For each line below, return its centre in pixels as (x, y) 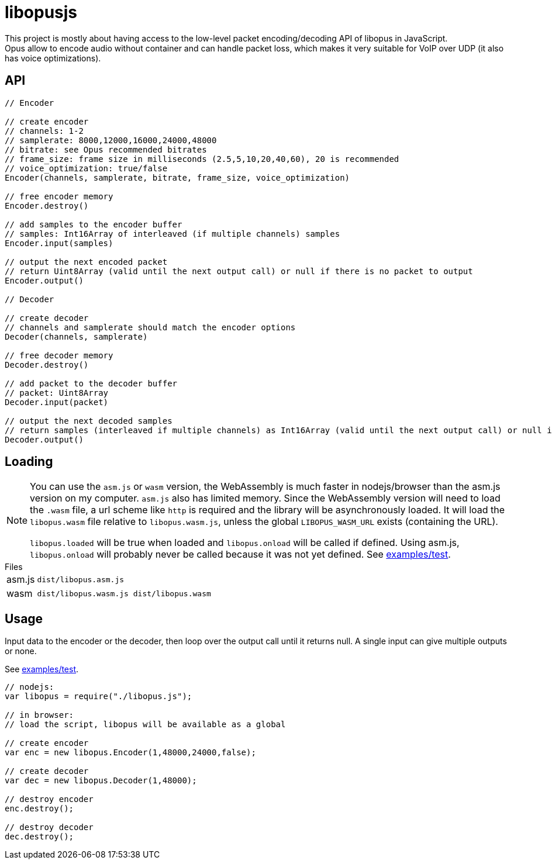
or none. (21, 651)
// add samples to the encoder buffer (94, 224)
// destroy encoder (49, 799)
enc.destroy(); (39, 809)
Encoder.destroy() (47, 205)
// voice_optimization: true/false (86, 168)
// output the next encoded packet (86, 262)
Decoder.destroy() (47, 364)
